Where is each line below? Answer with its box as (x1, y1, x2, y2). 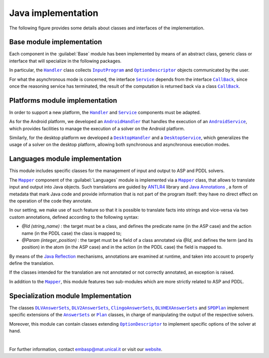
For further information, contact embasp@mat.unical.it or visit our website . (9, 346, 163, 352)
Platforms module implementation (9, 96, 117, 105)
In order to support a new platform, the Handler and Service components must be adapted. (9, 109, 201, 115)
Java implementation (9, 7, 99, 18)
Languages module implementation (9, 155, 122, 163)
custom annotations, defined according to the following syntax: (9, 214, 139, 220)
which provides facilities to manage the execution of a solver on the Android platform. (9, 125, 185, 132)
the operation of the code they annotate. (9, 197, 92, 204)
